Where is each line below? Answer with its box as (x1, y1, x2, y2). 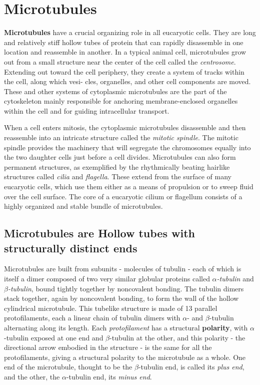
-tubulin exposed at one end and (4, 332, 103, 342)
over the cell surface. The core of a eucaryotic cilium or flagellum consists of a (4, 191, 242, 201)
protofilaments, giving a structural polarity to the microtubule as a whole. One (4, 351, 246, 362)
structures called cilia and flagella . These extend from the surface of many (4, 171, 231, 182)
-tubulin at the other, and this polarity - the (109, 332, 245, 342)
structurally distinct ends (4, 240, 137, 255)
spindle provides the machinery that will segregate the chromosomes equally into (4, 142, 251, 152)
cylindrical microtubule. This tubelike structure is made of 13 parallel (4, 302, 217, 313)
